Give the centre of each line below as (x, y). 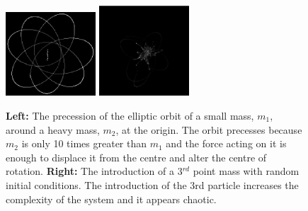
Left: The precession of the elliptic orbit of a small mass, (130, 115)
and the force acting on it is (226, 143)
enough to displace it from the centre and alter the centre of (136, 157)
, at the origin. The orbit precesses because (209, 129)
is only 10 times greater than (84, 143)
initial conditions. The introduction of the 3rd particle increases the (152, 184)
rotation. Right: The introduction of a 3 (94, 171)
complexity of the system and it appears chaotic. (111, 199)
